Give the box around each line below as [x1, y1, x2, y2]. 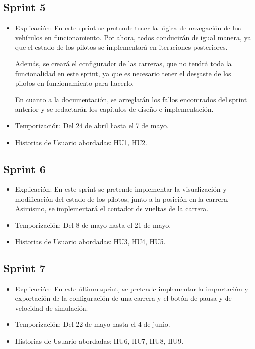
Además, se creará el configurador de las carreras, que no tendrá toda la [15, 58, 232, 68]
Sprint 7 [3, 260, 46, 275]
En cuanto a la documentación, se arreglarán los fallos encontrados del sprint [15, 94, 247, 104]
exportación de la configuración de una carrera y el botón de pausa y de [15, 293, 232, 303]
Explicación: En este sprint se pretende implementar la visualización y [15, 184, 227, 194]
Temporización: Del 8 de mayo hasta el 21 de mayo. [15, 220, 171, 230]
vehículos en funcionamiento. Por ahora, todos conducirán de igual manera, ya [15, 32, 251, 42]
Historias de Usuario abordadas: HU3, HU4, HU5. [15, 236, 166, 246]
